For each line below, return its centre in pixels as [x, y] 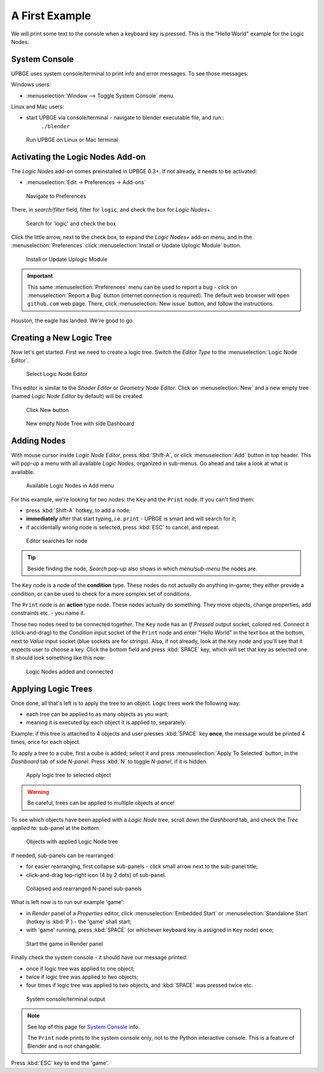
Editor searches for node [57, 541]
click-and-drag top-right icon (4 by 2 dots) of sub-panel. [96, 875]
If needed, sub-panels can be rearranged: [63, 855]
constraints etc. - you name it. [48, 613]
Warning [38, 792]
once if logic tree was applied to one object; [80, 968]
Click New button [47, 410]
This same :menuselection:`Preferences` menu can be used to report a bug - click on [132, 287]
